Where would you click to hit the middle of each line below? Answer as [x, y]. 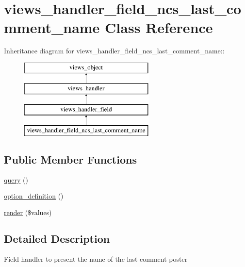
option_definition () [34, 196]
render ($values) [28, 212]
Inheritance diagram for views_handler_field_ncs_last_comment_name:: [114, 51]
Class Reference [159, 27]
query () [16, 179]
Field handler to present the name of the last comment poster [96, 259]
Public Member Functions [70, 159]
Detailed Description [57, 239]
